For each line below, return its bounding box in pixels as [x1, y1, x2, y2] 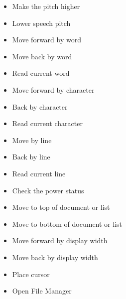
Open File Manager [12, 286, 72, 296]
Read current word [12, 68, 70, 78]
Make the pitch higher [12, 1, 80, 11]
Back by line [12, 151, 50, 162]
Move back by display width [12, 252, 98, 262]
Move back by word [12, 51, 72, 61]
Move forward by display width [12, 235, 108, 246]
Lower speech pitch [12, 17, 71, 28]
